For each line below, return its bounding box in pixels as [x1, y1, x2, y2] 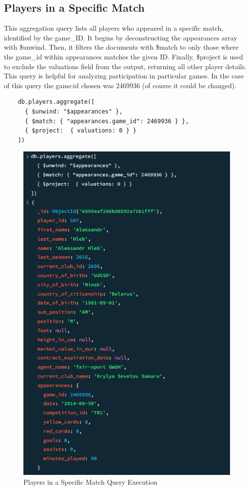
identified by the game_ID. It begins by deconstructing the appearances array [4, 32, 237, 42]
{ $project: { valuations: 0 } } [24, 127, 137, 134]
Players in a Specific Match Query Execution [23, 476, 158, 487]
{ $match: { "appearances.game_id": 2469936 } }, [24, 117, 189, 125]
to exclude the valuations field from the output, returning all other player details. [4, 61, 247, 71]
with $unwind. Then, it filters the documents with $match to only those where [4, 42, 239, 52]
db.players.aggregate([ [18, 98, 95, 106]
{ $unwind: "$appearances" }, [24, 108, 123, 115]
